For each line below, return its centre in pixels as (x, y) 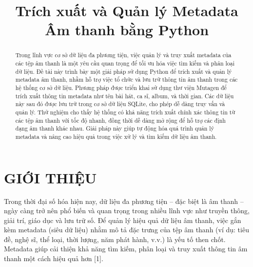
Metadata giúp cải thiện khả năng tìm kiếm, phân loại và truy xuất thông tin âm (126, 249)
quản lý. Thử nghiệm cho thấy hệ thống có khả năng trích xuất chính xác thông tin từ (125, 112)
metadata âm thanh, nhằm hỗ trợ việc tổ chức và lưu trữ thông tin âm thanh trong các (126, 79)
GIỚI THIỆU (50, 177)
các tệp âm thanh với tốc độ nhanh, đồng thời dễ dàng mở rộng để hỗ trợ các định (120, 120)
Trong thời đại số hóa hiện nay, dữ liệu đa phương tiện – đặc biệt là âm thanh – (124, 201)
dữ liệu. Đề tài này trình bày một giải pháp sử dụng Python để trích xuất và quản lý (124, 71)
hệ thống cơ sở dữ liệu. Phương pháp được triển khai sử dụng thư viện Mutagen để (121, 87)
